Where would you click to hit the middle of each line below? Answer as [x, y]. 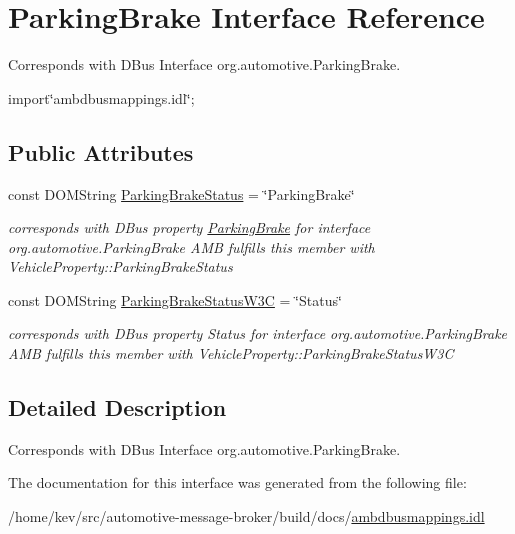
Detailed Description [117, 407]
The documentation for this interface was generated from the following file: [237, 482]
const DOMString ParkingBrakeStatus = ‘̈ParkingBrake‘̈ [181, 193]
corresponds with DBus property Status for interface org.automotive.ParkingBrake [258, 333]
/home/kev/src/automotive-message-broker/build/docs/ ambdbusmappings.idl [246, 516]
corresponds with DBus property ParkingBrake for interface [189, 227]
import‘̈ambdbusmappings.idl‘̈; [101, 97]
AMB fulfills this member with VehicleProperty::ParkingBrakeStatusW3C [231, 353]
